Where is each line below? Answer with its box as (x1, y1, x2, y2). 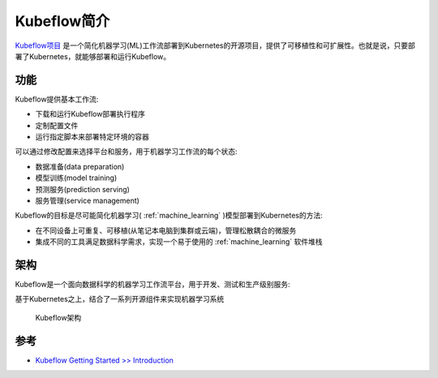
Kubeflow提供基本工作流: (15, 94, 99, 104)
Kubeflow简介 (15, 12, 110, 30)
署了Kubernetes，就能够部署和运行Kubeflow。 (15, 51, 170, 61)
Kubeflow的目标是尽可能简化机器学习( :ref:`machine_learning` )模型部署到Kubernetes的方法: (15, 211, 324, 221)
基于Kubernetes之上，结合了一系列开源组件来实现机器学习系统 (15, 294, 225, 304)
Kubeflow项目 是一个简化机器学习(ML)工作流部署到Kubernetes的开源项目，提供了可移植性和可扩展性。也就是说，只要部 (15, 41, 415, 50)
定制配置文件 (35, 120, 79, 130)
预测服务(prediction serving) (35, 184, 130, 194)
